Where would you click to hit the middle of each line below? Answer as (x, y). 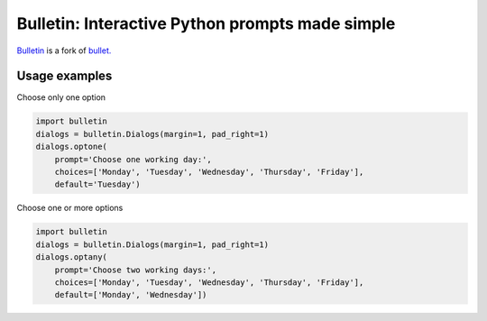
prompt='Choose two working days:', (135, 270)
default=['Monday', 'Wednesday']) (131, 295)
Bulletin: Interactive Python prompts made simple (206, 23)
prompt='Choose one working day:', (133, 159)
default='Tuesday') (98, 184)
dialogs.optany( (72, 257)
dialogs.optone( (72, 147)
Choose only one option (61, 97)
